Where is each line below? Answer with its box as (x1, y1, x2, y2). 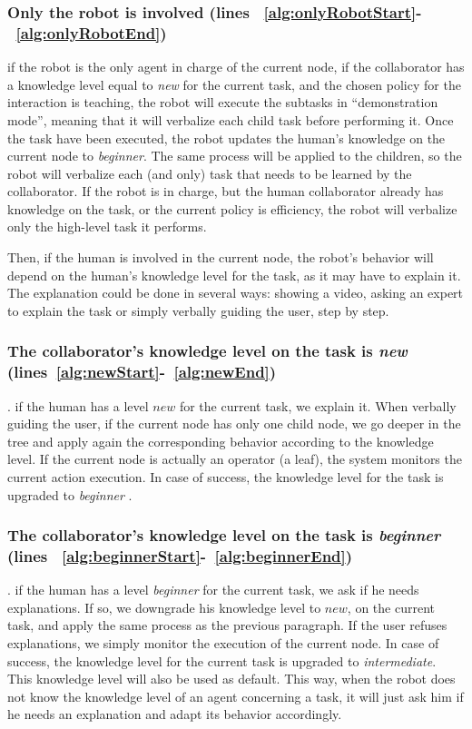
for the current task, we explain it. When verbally (179, 396, 457, 415)
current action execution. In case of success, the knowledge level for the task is (7, 467, 444, 486)
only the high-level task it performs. (7, 217, 207, 236)
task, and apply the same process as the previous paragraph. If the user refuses (7, 616, 447, 635)
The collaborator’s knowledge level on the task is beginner (7, 524, 441, 547)
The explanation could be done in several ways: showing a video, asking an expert (7, 283, 464, 302)
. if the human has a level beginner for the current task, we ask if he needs (7, 580, 419, 599)
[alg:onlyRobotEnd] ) (15, 21, 167, 44)
